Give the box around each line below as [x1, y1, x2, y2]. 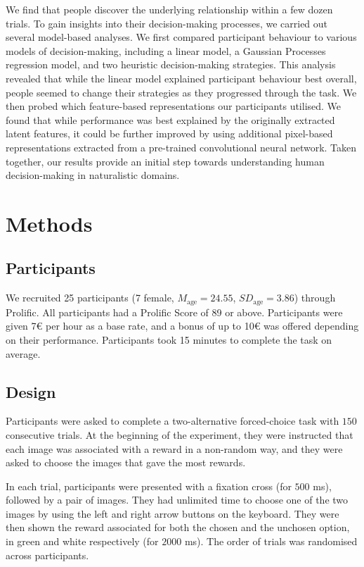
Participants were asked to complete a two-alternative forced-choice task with [6, 413, 339, 428]
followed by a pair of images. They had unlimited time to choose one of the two [6, 492, 349, 507]
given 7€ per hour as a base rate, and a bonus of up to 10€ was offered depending [6, 318, 359, 333]
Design [6, 380, 56, 402]
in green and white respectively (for [6, 534, 159, 549]
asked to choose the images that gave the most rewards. [6, 455, 246, 470]
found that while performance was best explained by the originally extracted [6, 112, 335, 127]
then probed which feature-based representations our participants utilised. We [6, 99, 342, 113]
